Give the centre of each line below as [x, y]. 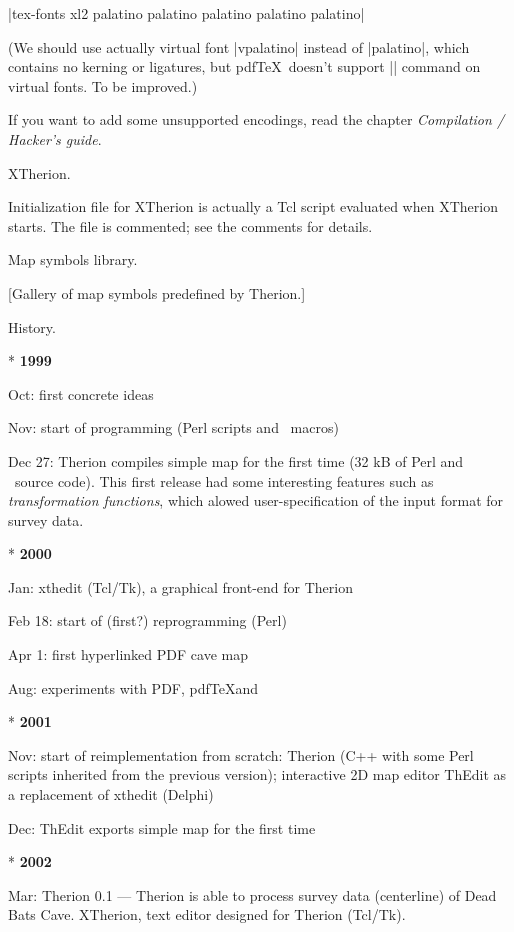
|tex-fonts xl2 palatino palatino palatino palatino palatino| [186, 13]
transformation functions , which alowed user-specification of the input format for [256, 500]
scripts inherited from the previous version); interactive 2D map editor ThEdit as [257, 774]
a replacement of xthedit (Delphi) [111, 794]
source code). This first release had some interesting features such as [224, 480]
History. [32, 326]
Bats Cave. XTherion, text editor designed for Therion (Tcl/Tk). [207, 914]
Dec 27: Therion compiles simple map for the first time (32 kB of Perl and [236, 460]
